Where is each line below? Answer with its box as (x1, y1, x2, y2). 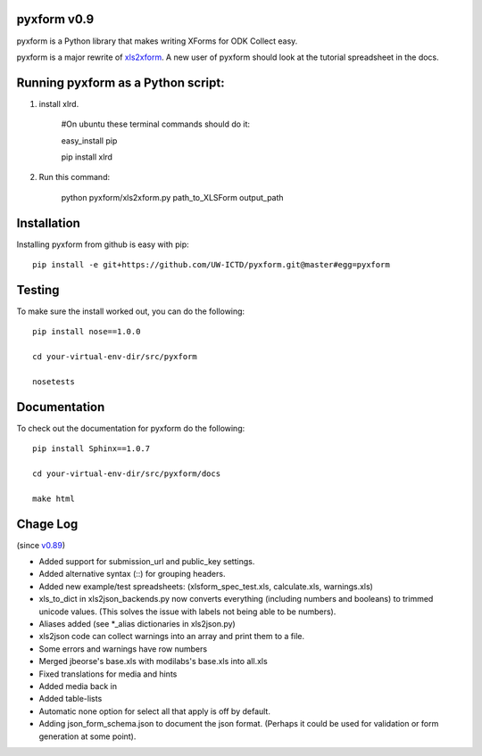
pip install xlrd (61, 152, 113, 162)
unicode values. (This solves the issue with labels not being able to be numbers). (38, 606, 337, 617)
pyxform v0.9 (16, 12, 95, 27)
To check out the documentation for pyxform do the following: (16, 423, 245, 433)
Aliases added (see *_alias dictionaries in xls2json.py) (38, 619, 236, 629)
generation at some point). (38, 731, 137, 742)
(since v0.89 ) (16, 539, 66, 550)
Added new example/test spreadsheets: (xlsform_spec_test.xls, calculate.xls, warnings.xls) (38, 580, 374, 592)
